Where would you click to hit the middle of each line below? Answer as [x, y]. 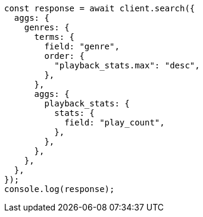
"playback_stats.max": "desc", [127, 65]
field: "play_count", [115, 122]
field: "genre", [82, 46]
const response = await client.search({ [100, 8]
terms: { [54, 37]
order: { [64, 56]
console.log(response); [60, 189]
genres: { [47, 27]
